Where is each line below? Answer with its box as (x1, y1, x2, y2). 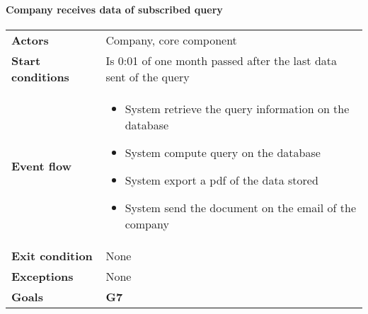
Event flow (11, 158, 71, 175)
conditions (11, 68, 69, 85)
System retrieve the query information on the (125, 100, 350, 117)
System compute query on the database (125, 144, 321, 161)
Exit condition (11, 247, 93, 264)
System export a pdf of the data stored (125, 171, 318, 188)
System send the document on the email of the (125, 199, 356, 216)
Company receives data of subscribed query (6, 1, 223, 16)
